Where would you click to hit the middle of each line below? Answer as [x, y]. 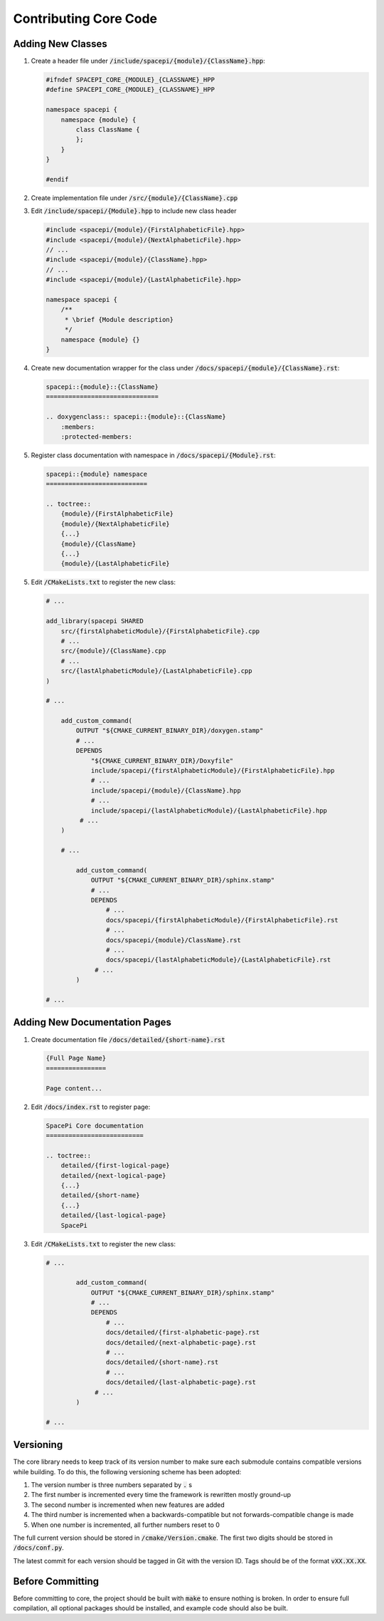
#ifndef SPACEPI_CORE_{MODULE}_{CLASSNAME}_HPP [130, 80]
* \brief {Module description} [119, 319]
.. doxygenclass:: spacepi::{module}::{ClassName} [136, 417]
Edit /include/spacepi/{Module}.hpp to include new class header [134, 211]
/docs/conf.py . [38, 1548]
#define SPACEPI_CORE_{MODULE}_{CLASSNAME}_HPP [130, 90]
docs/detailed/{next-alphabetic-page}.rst [181, 1342]
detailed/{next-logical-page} [113, 1176]
